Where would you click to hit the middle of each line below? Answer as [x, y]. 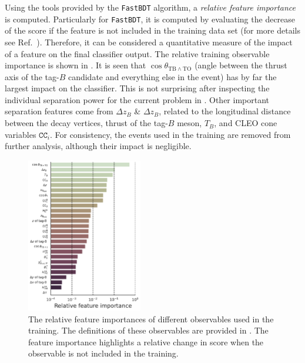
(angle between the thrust [241, 65]
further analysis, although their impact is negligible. [98, 146]
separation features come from [59, 111]
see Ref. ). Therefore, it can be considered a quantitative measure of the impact [149, 42]
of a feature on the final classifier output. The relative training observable [137, 53]
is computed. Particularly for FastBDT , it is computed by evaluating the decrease [150, 19]
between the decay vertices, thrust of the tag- [86, 123]
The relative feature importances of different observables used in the [151, 319]
